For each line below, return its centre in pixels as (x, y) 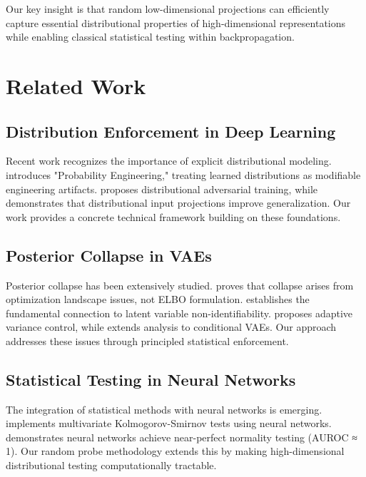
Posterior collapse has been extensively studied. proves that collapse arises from (180, 285)
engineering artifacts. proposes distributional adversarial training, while (162, 189)
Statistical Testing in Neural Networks (151, 379)
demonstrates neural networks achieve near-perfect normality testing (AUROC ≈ (182, 437)
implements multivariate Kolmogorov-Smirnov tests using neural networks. (169, 423)
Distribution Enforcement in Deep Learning (171, 131)
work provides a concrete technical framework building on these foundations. (173, 216)
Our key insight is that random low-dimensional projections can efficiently (168, 9)
